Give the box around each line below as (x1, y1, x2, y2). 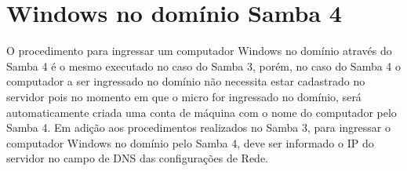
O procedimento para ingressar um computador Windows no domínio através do (6, 42, 392, 59)
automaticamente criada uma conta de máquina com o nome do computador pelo (6, 104, 397, 120)
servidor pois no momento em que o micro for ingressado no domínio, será (6, 88, 362, 104)
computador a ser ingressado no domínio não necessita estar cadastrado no (6, 73, 365, 89)
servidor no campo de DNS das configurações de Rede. (6, 150, 268, 166)
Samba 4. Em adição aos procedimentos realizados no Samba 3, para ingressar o (6, 119, 391, 136)
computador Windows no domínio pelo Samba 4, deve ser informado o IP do (6, 134, 374, 151)
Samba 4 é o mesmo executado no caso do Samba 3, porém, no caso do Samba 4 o (6, 57, 402, 74)
